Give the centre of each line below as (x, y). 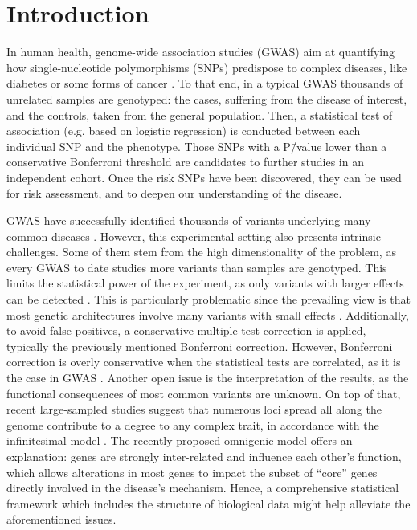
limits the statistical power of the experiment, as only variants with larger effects (205, 283)
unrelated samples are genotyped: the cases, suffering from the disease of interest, (207, 98)
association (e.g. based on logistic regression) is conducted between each (184, 130)
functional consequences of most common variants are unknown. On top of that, (204, 393)
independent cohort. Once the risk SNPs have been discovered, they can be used (204, 177)
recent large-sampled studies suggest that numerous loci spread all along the (194, 409)
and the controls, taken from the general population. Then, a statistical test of (200, 114)
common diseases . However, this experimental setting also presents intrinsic (194, 236)
